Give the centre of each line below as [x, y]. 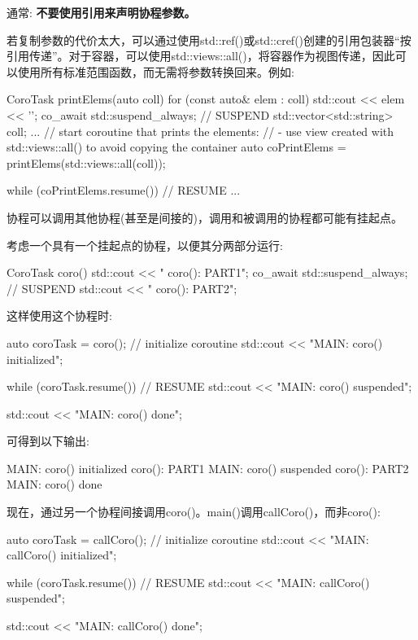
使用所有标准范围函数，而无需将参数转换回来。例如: [156, 71]
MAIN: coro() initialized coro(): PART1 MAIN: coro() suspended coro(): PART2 [208, 468]
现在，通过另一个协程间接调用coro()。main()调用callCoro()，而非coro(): [194, 512]
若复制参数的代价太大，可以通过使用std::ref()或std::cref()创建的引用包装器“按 [209, 39]
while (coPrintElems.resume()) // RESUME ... [124, 190]
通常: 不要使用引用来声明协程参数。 [101, 12]
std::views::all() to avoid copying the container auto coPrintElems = [176, 147]
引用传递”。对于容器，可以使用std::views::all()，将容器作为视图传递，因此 [201, 56]
